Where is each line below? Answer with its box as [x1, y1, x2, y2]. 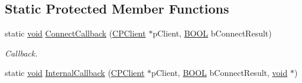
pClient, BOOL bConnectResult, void [151, 67, 288, 79]
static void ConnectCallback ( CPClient [5, 27, 146, 39]
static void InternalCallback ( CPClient [5, 67, 145, 79]
